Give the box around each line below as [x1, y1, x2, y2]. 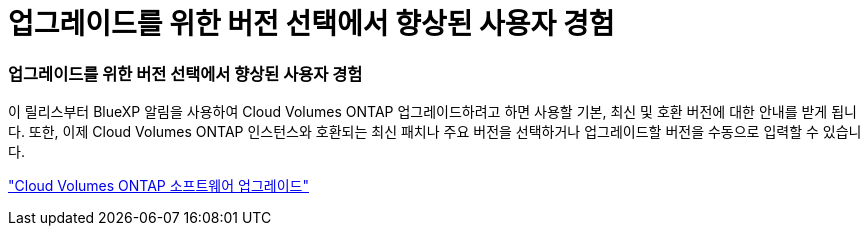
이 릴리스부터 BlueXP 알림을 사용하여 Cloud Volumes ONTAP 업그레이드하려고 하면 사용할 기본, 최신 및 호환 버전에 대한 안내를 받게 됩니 [8, 103, 857, 121]
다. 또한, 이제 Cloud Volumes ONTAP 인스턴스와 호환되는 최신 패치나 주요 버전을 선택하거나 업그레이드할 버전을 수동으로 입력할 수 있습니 [8, 123, 862, 141]
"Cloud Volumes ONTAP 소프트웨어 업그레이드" [8, 177, 309, 195]
